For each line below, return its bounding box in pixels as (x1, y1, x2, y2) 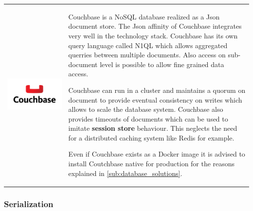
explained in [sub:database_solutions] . (68, 168, 182, 178)
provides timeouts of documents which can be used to (68, 113, 228, 123)
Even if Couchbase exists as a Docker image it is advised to (68, 149, 245, 159)
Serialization (4, 197, 54, 210)
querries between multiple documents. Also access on (68, 50, 226, 60)
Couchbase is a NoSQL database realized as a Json (68, 11, 220, 21)
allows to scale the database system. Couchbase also (68, 104, 223, 114)
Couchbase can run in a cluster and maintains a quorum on (68, 85, 246, 95)
